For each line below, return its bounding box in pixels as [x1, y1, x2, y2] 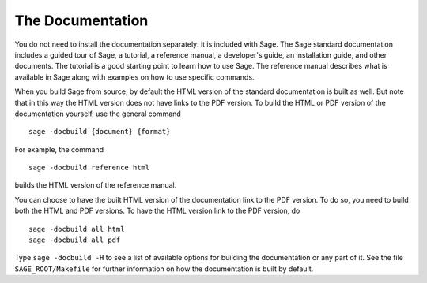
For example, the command [14, 144, 104, 154]
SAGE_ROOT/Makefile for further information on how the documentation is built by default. [14, 264, 314, 274]
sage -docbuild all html [28, 225, 125, 233]
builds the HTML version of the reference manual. [14, 181, 177, 190]
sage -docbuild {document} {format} [28, 127, 171, 136]
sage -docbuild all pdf [28, 236, 121, 244]
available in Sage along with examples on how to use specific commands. [14, 72, 255, 82]
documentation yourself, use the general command [14, 109, 181, 118]
